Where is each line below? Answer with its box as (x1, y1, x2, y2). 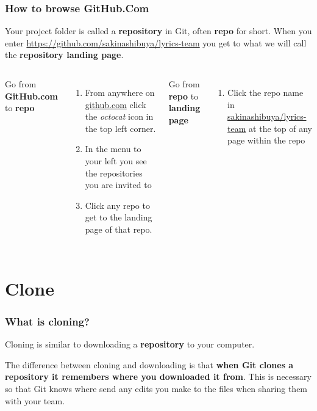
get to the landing (85, 211, 152, 224)
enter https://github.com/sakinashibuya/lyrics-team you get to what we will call (5, 36, 307, 49)
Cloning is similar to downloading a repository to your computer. (5, 338, 255, 351)
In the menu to (85, 142, 141, 155)
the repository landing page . (5, 48, 124, 61)
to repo (5, 101, 35, 114)
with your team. (5, 394, 65, 407)
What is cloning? (5, 313, 90, 329)
